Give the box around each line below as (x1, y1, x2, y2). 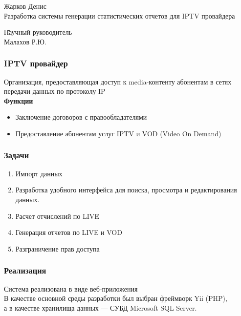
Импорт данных (15, 168, 63, 178)
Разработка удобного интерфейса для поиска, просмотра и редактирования (15, 185, 237, 195)
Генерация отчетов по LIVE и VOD (15, 227, 122, 237)
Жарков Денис (4, 1, 46, 11)
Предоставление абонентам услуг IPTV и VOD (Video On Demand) (15, 128, 221, 138)
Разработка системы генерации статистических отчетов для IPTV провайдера (4, 10, 235, 21)
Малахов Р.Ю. (4, 36, 46, 46)
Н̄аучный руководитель (4, 27, 72, 37)
